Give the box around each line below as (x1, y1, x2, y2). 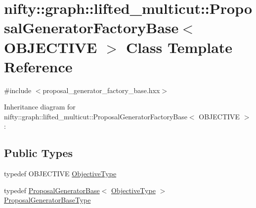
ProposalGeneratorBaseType (4, 195, 91, 205)
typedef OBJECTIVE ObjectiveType (4, 168, 117, 179)
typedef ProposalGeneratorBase (4, 185, 100, 195)
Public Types (4, 145, 73, 160)
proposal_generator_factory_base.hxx (43, 85, 160, 95)
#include (4, 85, 32, 95)
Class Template (126, 37, 233, 57)
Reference (4, 56, 73, 76)
